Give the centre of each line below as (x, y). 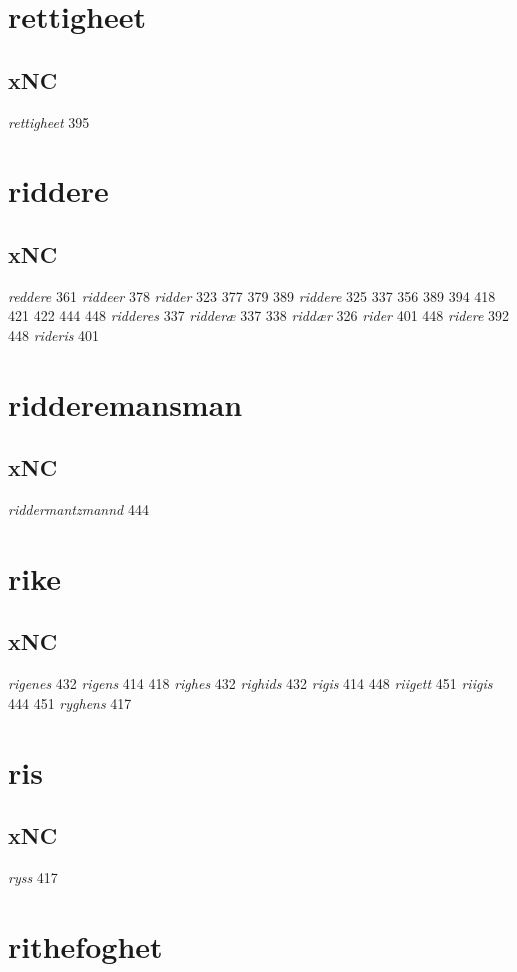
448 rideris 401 (54, 334)
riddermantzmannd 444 (78, 509)
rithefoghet (85, 945)
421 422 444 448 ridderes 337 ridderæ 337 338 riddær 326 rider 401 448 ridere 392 (259, 315)
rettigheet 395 (49, 121)
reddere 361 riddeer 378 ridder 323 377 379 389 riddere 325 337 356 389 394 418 (252, 295)
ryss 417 (33, 877)
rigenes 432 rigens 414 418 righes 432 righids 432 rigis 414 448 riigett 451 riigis (250, 683)
